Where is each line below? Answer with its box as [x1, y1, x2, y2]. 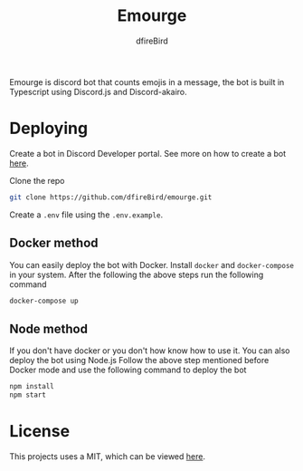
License [9, 421, 71, 442]
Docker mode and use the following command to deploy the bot [9, 364, 247, 376]
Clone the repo [9, 175, 65, 186]
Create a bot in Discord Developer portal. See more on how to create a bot [9, 148, 287, 159]
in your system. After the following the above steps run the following [9, 269, 264, 280]
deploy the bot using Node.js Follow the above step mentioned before [9, 355, 270, 366]
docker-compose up [9, 296, 79, 305]
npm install [9, 382, 54, 391]
